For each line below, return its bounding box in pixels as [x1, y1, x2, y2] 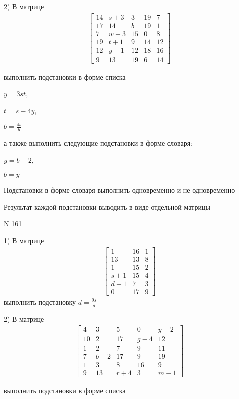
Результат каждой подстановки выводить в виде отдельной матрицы [4, 201, 210, 212]
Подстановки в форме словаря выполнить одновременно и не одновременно [4, 185, 235, 195]
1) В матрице [4, 235, 44, 245]
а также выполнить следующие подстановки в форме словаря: [4, 137, 192, 148]
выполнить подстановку [4, 296, 76, 307]
